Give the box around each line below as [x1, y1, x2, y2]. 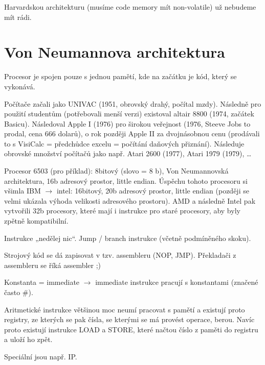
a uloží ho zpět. [4, 334, 53, 345]
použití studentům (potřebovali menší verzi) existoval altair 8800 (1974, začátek [4, 108, 254, 119]
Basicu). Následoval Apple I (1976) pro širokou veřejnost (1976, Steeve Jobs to [4, 118, 251, 129]
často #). [4, 287, 33, 297]
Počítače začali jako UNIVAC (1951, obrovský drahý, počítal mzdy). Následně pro [4, 98, 261, 109]
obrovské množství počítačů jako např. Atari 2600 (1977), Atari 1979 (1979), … [4, 148, 252, 159]
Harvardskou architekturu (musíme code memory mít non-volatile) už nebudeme [4, 2, 256, 12]
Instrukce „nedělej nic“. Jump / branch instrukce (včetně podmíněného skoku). [4, 232, 251, 243]
